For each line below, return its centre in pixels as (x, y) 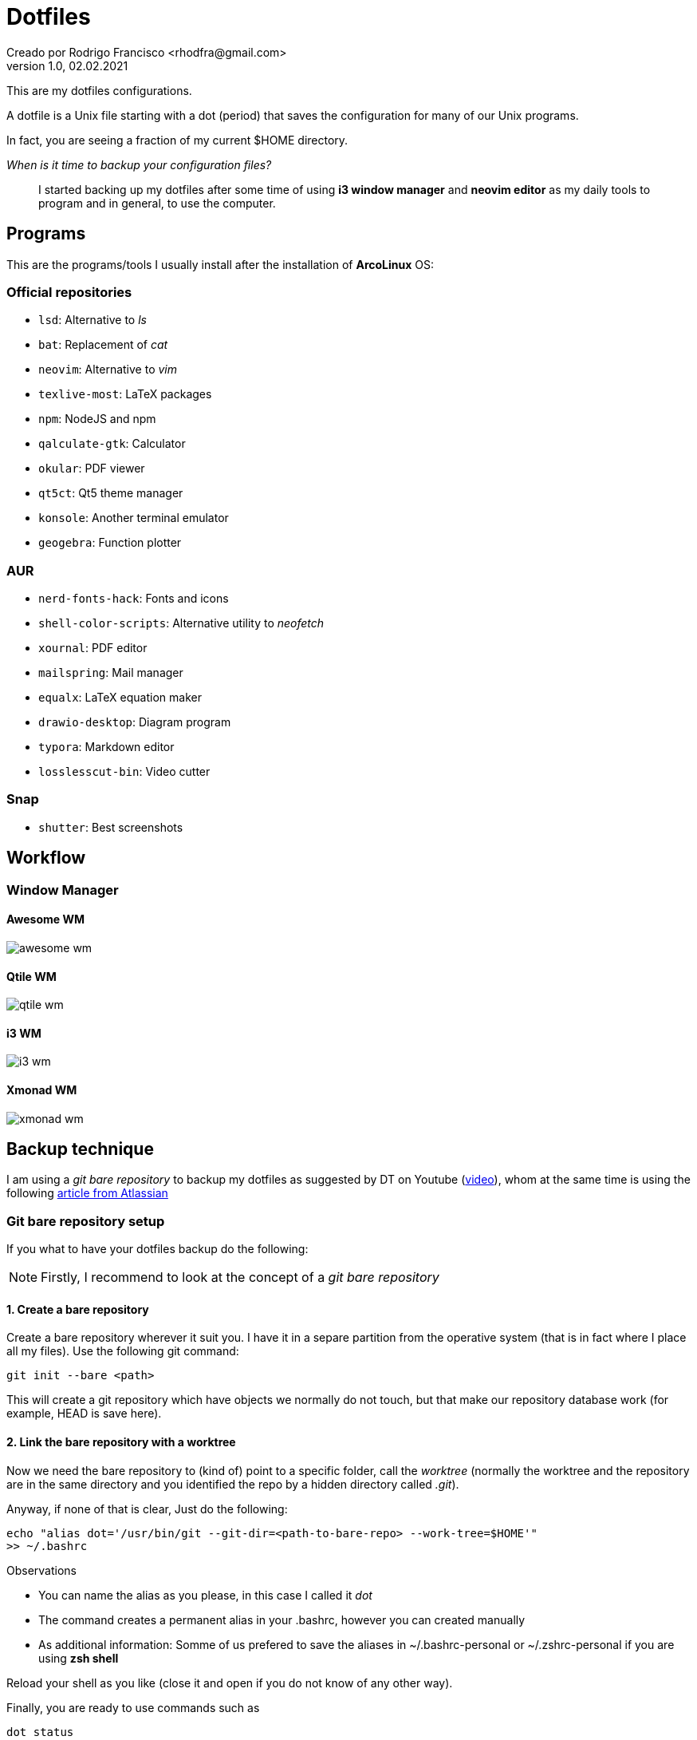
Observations (42, 1570)
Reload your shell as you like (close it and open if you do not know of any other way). (230, 1683)
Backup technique (80, 1149)
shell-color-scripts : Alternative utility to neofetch (181, 623)
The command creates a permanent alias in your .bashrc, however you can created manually (282, 1619)
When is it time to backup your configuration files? (139, 164)
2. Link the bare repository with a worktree (121, 1441)
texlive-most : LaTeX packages (125, 394)
